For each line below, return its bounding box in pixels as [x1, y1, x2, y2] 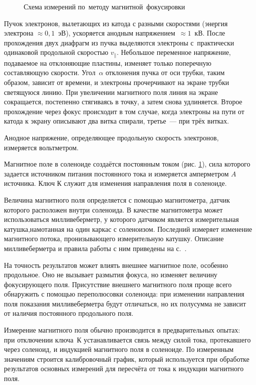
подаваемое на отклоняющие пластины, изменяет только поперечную [4, 57, 212, 68]
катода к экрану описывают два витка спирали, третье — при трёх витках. [4, 116, 229, 126]
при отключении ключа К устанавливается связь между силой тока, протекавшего [4, 334, 251, 344]
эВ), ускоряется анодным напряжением [58, 28, 176, 38]
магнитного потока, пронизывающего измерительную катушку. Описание [4, 233, 224, 244]
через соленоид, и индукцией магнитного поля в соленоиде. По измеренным [4, 344, 234, 354]
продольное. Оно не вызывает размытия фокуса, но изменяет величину [4, 269, 218, 280]
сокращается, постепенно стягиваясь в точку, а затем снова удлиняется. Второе [4, 96, 243, 107]
